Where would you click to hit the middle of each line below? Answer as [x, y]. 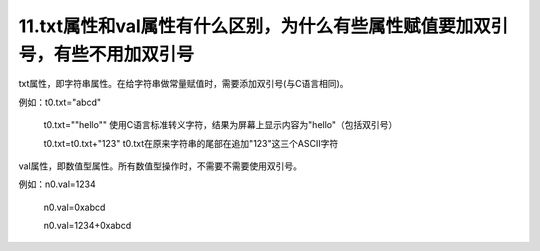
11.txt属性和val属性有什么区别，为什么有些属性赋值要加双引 [263, 26]
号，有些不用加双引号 [106, 54]
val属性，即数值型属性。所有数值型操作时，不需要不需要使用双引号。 [160, 166]
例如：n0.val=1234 [57, 184]
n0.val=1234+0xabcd [87, 226]
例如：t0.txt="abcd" [60, 102]
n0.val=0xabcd [74, 207]
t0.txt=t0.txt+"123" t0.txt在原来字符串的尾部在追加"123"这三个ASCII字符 [191, 143]
